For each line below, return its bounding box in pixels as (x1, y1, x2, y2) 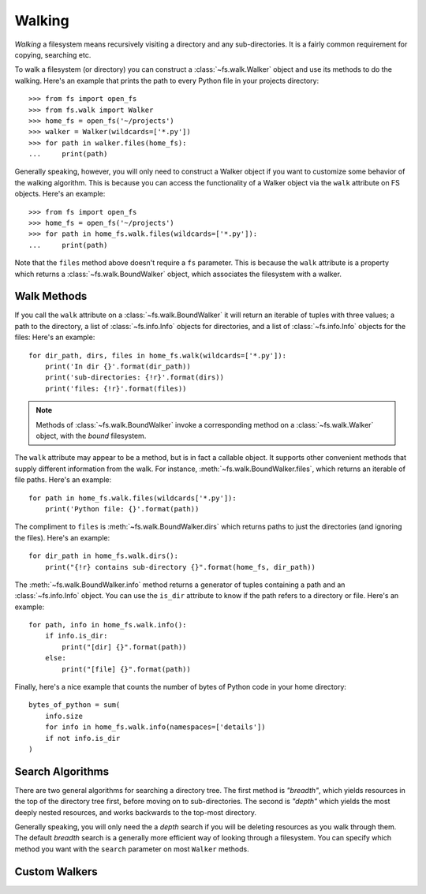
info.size (44, 711, 83, 720)
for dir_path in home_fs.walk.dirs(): (28, 552, 179, 560)
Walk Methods (14, 290, 88, 303)
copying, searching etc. (14, 50, 92, 59)
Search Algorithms (14, 765, 110, 778)
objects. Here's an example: (14, 189, 106, 199)
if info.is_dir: (44, 631, 108, 641)
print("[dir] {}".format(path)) (62, 642, 187, 651)
